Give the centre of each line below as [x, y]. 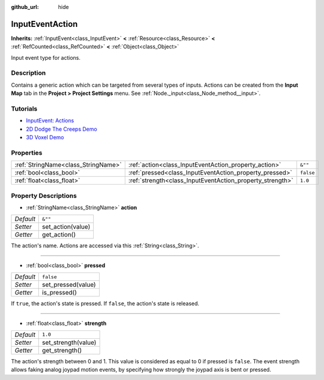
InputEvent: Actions [50, 121]
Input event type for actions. [46, 57]
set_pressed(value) [69, 285]
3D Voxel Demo [45, 137]
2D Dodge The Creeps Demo [62, 129]
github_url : [25, 7]
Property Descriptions [44, 195]
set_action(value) [66, 227]
